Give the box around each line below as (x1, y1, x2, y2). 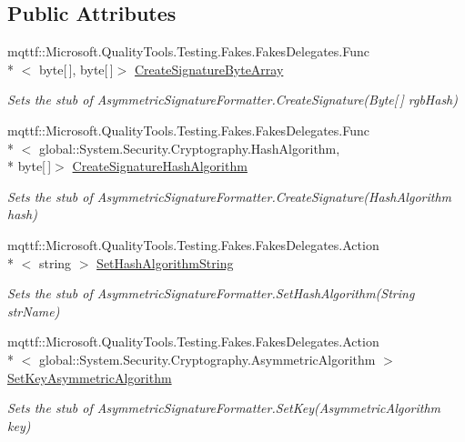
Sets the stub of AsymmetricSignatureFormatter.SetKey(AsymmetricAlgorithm (7, 398, 441, 417)
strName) (7, 301, 60, 320)
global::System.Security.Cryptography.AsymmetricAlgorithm (38, 349, 376, 368)
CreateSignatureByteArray (135, 59, 284, 78)
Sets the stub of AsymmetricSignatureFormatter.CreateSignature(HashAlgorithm (7, 186, 451, 206)
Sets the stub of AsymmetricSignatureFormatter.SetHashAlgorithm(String (7, 284, 415, 303)
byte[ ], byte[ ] (38, 59, 114, 78)
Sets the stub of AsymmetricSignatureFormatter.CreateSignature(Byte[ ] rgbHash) (7, 90, 458, 109)
